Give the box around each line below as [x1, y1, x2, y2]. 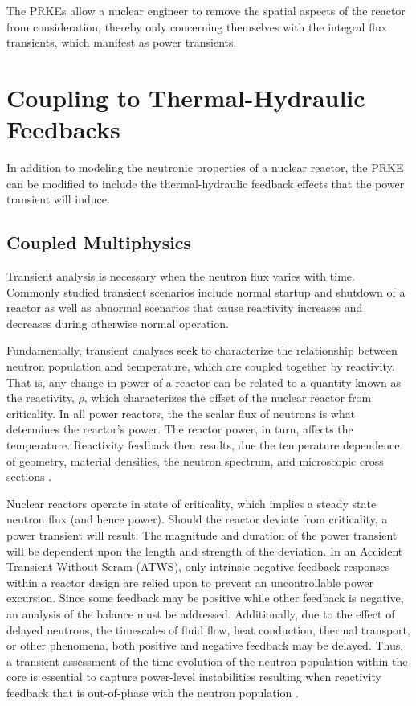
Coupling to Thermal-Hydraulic [6, 80, 365, 113]
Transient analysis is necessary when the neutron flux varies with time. [6, 268, 355, 285]
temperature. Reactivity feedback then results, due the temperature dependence [6, 437, 400, 454]
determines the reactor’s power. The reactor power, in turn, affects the [6, 421, 353, 437]
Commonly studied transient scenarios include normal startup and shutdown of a [6, 283, 406, 300]
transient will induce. [6, 191, 110, 207]
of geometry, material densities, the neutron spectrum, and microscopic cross [6, 452, 384, 469]
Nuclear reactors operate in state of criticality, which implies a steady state [6, 495, 377, 511]
